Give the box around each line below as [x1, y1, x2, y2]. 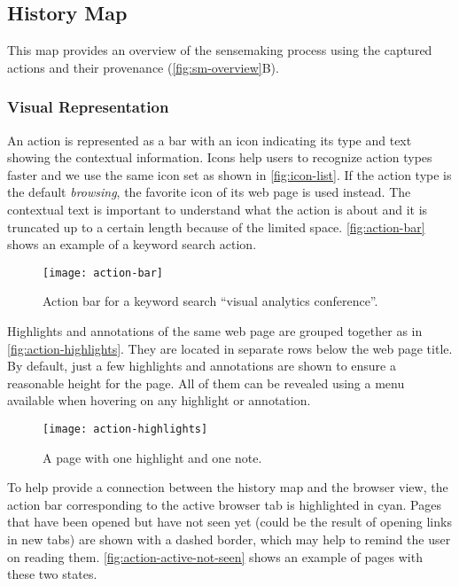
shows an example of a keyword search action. [7, 235, 257, 254]
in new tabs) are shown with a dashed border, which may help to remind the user [7, 530, 451, 549]
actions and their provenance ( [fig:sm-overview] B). [7, 58, 279, 76]
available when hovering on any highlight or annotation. [7, 391, 311, 410]
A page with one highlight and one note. [43, 448, 262, 466]
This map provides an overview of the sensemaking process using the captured [7, 41, 432, 59]
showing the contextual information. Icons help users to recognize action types [7, 148, 432, 167]
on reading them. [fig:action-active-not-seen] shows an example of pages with [7, 547, 423, 566]
